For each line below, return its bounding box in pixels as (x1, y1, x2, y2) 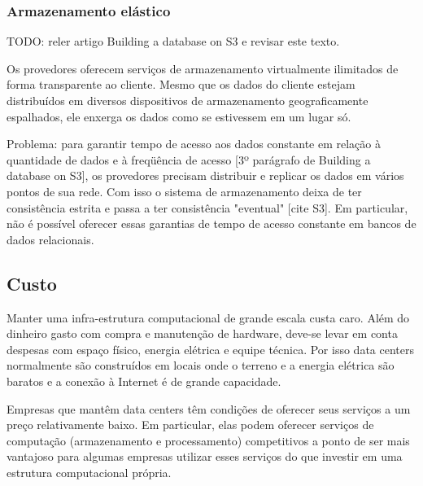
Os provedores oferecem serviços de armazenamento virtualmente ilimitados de (7, 59, 399, 77)
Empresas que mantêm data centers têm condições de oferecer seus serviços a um (7, 400, 411, 417)
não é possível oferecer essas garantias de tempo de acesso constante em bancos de (7, 215, 416, 232)
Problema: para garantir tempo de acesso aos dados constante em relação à (7, 135, 381, 152)
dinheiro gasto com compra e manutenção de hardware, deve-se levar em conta (7, 325, 398, 342)
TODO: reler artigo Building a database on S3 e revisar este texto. (7, 33, 340, 50)
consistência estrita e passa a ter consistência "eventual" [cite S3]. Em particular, (7, 199, 408, 216)
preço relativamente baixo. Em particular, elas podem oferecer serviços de (7, 416, 374, 433)
